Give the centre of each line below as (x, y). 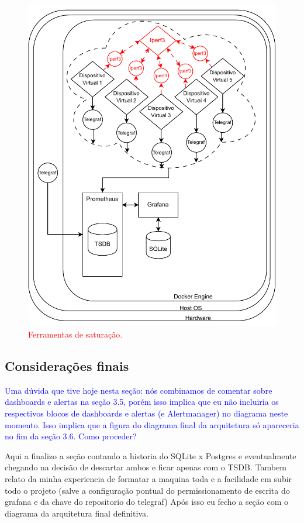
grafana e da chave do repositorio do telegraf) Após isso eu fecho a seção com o (147, 502)
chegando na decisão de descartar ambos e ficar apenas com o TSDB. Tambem (146, 467)
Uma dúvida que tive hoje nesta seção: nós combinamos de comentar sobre (139, 390)
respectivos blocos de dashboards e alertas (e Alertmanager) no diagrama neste (146, 413)
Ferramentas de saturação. (75, 334)
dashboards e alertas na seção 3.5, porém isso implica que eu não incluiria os (142, 402)
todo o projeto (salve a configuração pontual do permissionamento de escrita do (147, 490)
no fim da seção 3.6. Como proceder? (71, 436)
